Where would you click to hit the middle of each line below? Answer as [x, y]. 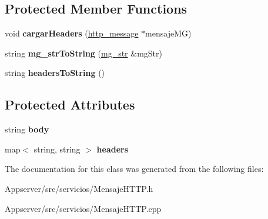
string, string [57, 149]
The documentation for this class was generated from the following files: [134, 169]
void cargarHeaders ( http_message [72, 33]
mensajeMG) [168, 33]
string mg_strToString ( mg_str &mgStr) [84, 53]
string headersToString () [55, 73]
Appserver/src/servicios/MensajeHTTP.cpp [83, 208]
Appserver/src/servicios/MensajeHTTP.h [79, 188]
